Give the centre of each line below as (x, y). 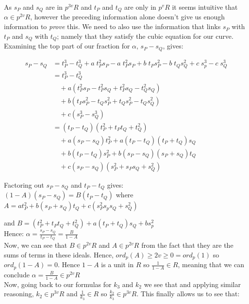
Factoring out (24, 184)
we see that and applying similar (192, 284)
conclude (17, 274)
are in (54, 7)
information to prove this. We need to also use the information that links (112, 26)
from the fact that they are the (187, 245)
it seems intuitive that (205, 7)
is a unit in (117, 264)
